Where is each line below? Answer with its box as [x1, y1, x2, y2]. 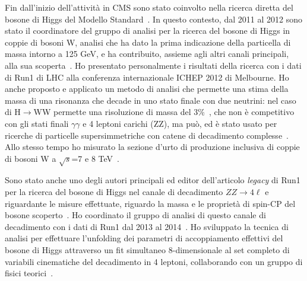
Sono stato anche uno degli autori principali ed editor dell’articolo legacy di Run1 [5, 174, 300, 186]
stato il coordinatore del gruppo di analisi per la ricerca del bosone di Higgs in [5, 24, 290, 37]
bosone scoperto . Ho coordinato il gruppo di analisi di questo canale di [5, 209, 266, 221]
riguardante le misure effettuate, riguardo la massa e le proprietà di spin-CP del [5, 197, 296, 209]
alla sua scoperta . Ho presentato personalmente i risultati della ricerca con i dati [5, 59, 302, 71]
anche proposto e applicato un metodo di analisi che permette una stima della [5, 82, 289, 95]
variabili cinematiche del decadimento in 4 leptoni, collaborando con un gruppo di [5, 255, 303, 267]
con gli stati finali [5, 117, 69, 129]
